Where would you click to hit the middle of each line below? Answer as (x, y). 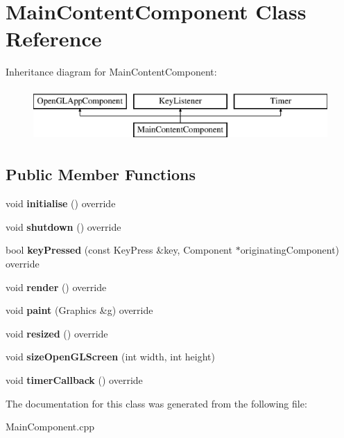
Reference (54, 38)
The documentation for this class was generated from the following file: (156, 403)
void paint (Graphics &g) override (79, 310)
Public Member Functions (101, 174)
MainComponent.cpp (50, 427)
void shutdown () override (63, 226)
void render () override (56, 287)
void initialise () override (61, 203)
